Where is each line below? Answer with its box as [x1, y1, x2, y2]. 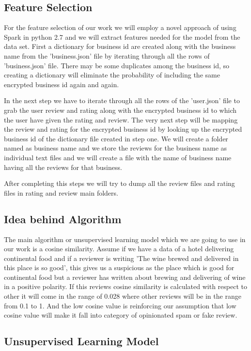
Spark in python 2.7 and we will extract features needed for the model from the [4, 31, 240, 42]
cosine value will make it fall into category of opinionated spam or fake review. [4, 310, 237, 320]
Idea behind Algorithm [4, 211, 122, 226]
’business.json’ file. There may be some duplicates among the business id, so [4, 60, 230, 70]
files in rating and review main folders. [4, 187, 118, 198]
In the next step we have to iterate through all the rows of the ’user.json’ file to [4, 95, 240, 106]
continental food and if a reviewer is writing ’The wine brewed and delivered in [4, 253, 239, 263]
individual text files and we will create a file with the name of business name [4, 152, 232, 162]
